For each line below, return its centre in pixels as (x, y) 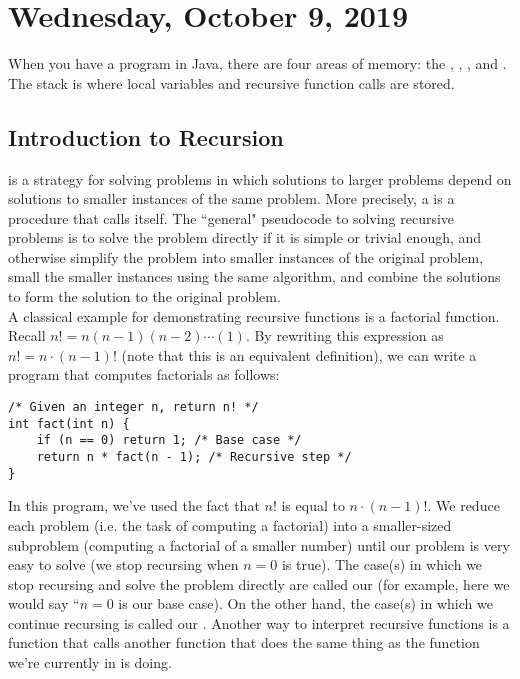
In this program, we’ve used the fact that (134, 505)
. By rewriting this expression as (344, 335)
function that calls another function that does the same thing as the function (244, 642)
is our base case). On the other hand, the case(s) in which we (305, 603)
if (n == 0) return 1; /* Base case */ (169, 440)
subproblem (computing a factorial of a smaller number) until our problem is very (259, 544)
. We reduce (463, 505)
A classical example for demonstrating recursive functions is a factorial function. (254, 315)
